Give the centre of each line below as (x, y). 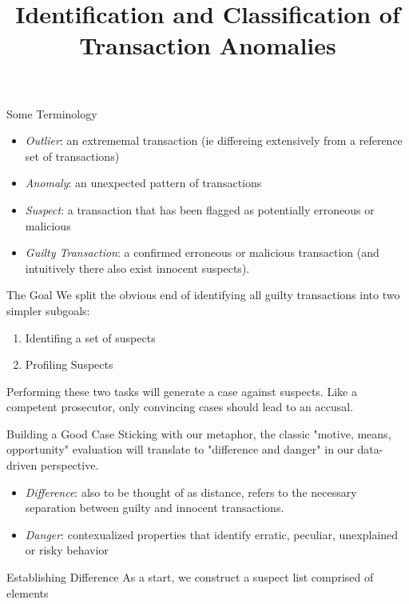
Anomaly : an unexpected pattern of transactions (143, 183)
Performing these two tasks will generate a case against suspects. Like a (182, 391)
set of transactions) (72, 156)
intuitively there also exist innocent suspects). (137, 268)
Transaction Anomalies (208, 45)
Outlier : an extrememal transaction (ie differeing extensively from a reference (214, 140)
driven (22, 465)
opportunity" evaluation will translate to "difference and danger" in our (180, 449)
